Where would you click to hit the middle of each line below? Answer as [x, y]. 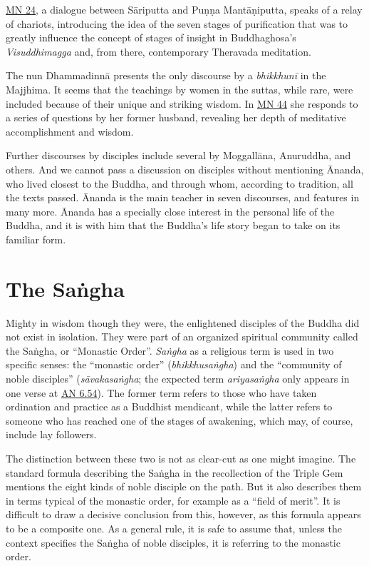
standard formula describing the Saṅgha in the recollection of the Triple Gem [175, 472]
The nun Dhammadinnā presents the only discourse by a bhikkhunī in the [166, 75]
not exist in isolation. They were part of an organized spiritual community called [182, 337]
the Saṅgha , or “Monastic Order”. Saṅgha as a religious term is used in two [170, 350]
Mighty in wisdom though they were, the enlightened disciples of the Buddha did [183, 322]
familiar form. [36, 239]
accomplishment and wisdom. [70, 131]
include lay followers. [51, 434]
